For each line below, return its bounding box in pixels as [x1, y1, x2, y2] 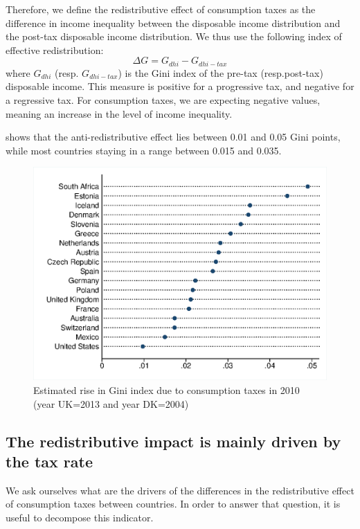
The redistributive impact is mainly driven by [6, 430, 341, 451]
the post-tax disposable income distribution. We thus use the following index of [6, 29, 342, 44]
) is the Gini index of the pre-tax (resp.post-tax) [118, 65, 323, 80]
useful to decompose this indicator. [6, 510, 154, 525]
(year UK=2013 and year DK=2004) [33, 396, 189, 411]
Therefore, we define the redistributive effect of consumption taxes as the [6, 2, 316, 16]
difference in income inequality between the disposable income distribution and [6, 15, 341, 30]
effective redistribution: [6, 42, 104, 57]
